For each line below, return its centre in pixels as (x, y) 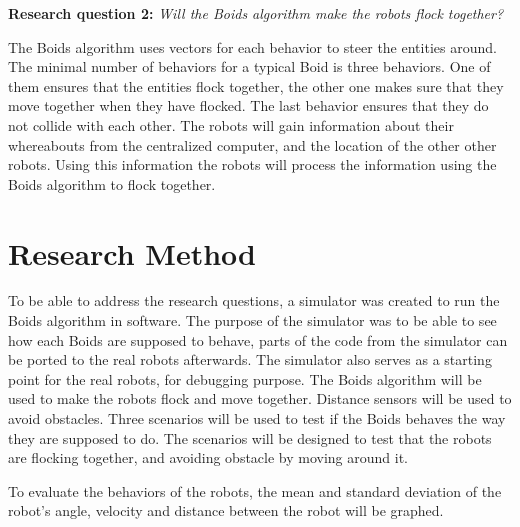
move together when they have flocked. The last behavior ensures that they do (248, 105)
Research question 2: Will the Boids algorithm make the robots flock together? (256, 13)
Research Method (132, 252)
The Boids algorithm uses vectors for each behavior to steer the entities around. (252, 46)
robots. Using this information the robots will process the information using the (252, 164)
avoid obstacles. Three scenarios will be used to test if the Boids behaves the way (257, 418)
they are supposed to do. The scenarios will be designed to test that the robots (250, 437)
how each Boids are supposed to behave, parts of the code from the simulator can (258, 339)
